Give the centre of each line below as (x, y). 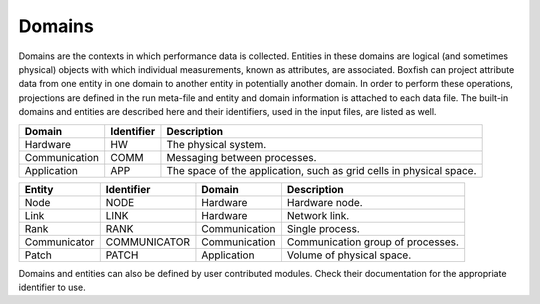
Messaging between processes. (241, 157)
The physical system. (216, 144)
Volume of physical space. (349, 255)
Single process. (323, 228)
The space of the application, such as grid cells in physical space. (321, 170)
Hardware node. (325, 202)
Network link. (318, 215)
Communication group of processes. (373, 242)
